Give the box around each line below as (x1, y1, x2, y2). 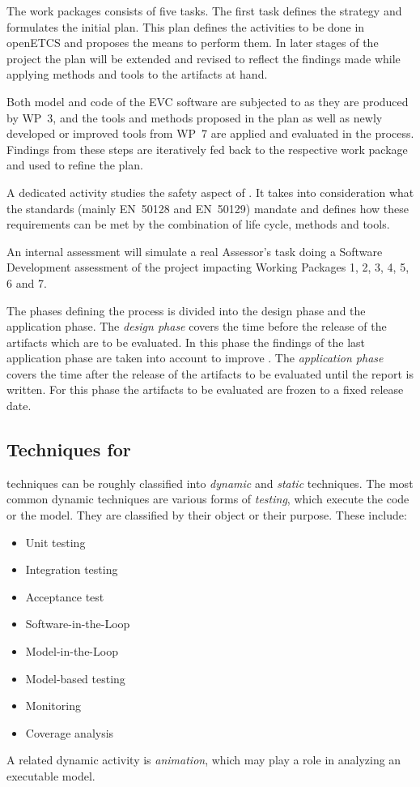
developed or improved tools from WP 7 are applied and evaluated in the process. (6, 125, 414, 142)
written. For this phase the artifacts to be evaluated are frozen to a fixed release (6, 381, 404, 398)
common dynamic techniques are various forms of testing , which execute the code (6, 490, 409, 507)
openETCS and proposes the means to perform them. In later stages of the (6, 34, 379, 51)
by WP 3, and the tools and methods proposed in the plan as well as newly (6, 109, 383, 126)
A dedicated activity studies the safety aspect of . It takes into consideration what (6, 183, 414, 200)
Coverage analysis (25, 724, 114, 741)
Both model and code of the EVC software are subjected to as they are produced (6, 92, 409, 109)
